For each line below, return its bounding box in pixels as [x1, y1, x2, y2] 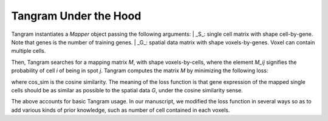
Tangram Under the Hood [11, 9, 142, 22]
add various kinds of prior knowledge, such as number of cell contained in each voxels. [11, 106, 230, 114]
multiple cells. [11, 47, 46, 55]
